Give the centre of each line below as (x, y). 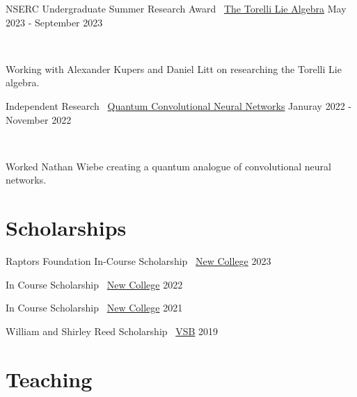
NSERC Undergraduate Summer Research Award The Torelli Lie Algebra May (176, 8)
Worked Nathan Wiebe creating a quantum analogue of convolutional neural (169, 166)
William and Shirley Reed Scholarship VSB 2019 (112, 331)
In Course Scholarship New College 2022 (94, 284)
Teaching (49, 379)
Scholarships (66, 228)
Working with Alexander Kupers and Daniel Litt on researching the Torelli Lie (174, 68)
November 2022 (39, 119)
